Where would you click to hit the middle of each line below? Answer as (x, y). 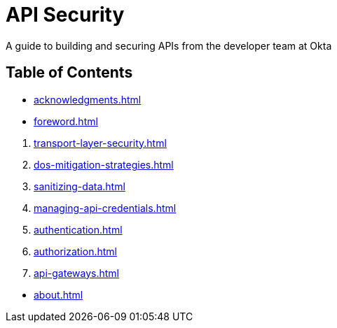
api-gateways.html (76, 273)
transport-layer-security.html (100, 143)
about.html (59, 294)
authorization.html (75, 251)
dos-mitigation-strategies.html (104, 164)
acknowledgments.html (88, 99)
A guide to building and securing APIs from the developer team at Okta (169, 45)
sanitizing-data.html (80, 186)
